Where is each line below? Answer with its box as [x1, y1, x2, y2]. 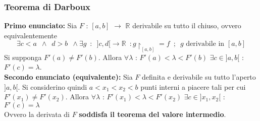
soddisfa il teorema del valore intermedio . [79, 108, 226, 119]
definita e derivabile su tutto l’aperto [142, 71, 256, 82]
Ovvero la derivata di [4, 108, 70, 119]
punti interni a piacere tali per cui [140, 81, 246, 92]
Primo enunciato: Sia [4, 20, 77, 31]
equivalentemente [4, 30, 57, 40]
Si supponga [4, 51, 42, 62]
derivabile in [186, 40, 225, 48]
